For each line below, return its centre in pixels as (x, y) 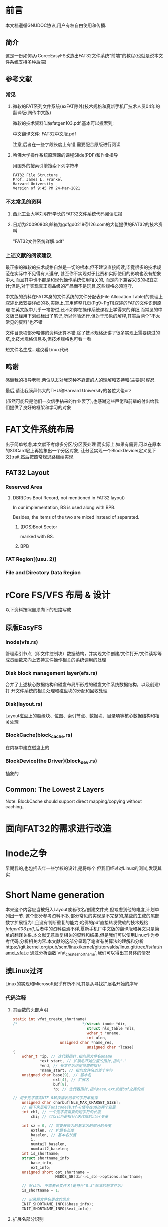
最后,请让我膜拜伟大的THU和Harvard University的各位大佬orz (69, 390)
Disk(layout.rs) (24, 704)
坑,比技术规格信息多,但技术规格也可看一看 (49, 339)
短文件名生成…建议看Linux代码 (37, 350)
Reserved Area (24, 487)
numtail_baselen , (49, 1144)
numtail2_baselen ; (50, 1149)
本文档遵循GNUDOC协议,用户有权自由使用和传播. (56, 25)
